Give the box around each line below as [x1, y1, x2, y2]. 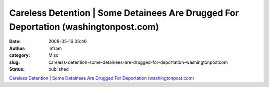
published [48, 66, 69, 72]
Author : [9, 45, 26, 51]
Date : [9, 39, 21, 44]
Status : [9, 66, 25, 72]
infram [48, 45, 62, 51]
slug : [9, 59, 20, 65]
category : [9, 52, 30, 58]
